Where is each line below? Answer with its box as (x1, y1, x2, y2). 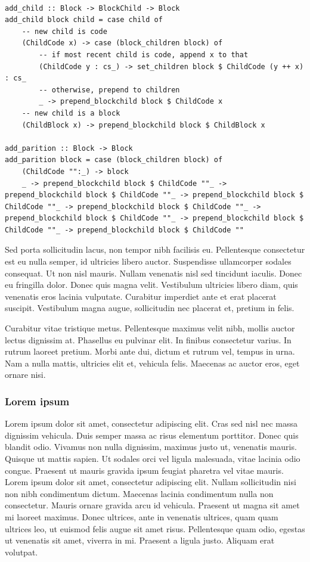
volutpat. (5, 545, 38, 558)
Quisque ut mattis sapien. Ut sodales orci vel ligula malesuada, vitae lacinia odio (5, 452, 300, 464)
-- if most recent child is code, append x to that (39, 50, 249, 59)
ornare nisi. (5, 368, 46, 381)
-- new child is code (21, 27, 107, 36)
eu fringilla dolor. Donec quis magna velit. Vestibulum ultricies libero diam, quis (5, 278, 298, 291)
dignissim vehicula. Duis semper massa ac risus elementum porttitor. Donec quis (5, 429, 299, 441)
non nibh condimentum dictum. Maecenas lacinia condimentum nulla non (5, 487, 274, 499)
